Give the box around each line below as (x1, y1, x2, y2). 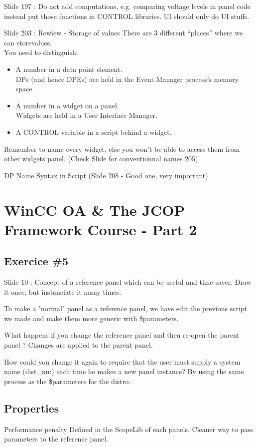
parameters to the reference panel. (4, 434, 109, 444)
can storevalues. (4, 37, 52, 47)
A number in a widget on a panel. (15, 100, 119, 110)
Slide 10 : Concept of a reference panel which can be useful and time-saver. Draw (4, 277, 252, 287)
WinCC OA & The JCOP (4, 199, 185, 220)
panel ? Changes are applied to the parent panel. (4, 340, 153, 350)
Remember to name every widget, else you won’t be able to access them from (4, 143, 240, 154)
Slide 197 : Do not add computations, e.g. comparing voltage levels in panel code (4, 1, 251, 11)
